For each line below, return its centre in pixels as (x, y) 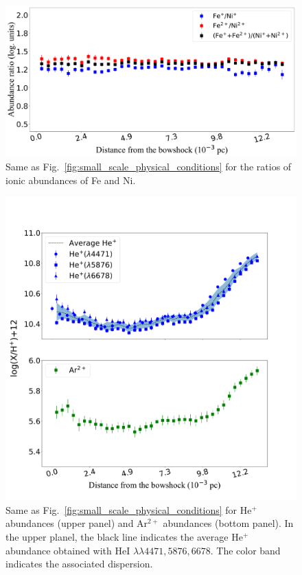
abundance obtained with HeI (68, 550)
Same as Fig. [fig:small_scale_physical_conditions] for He (129, 509)
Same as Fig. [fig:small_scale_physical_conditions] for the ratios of (149, 167)
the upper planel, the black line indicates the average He (124, 536)
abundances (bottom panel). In (228, 523)
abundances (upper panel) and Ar (77, 523)
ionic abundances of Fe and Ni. (71, 180)
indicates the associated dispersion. (79, 564)
